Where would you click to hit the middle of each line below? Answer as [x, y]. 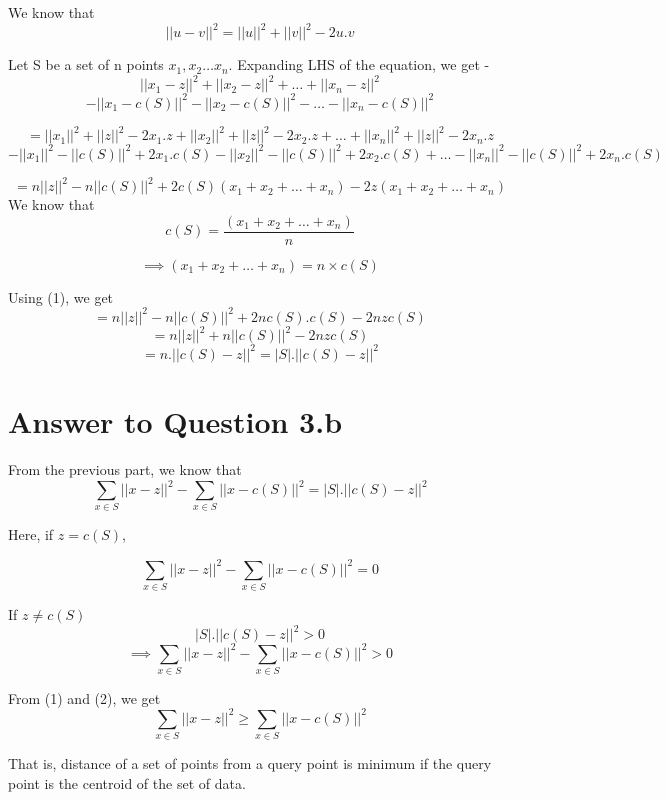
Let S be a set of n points [86, 64]
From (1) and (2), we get [84, 697]
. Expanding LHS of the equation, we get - [359, 64]
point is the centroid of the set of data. [127, 782]
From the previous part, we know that [125, 469]
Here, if [31, 534]
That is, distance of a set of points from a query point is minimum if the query [250, 763]
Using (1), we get [61, 296]
